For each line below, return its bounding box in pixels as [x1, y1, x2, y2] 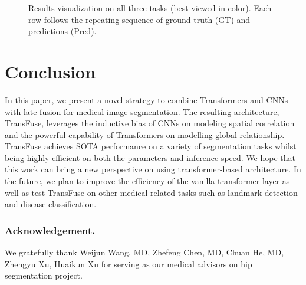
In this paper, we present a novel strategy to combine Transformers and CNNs [5, 93, 288, 106]
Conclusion [5, 59, 96, 83]
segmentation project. [5, 269, 83, 281]
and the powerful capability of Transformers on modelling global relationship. [5, 128, 285, 140]
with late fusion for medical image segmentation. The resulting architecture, [5, 105, 279, 117]
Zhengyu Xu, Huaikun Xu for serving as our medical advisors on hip [5, 257, 252, 270]
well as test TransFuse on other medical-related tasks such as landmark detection [5, 186, 298, 198]
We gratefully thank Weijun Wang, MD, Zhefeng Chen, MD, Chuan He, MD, [5, 246, 284, 258]
